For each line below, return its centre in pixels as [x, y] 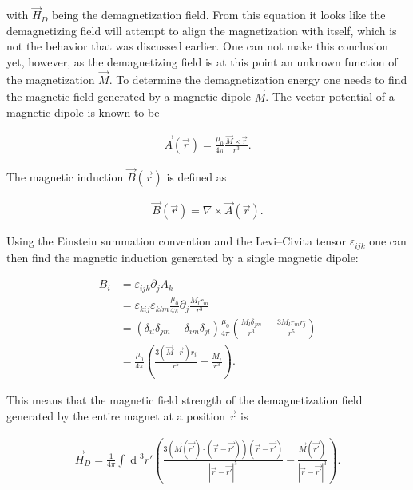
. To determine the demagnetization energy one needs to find [258, 79]
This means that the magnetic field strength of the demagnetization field [185, 400]
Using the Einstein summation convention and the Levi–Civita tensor [177, 241]
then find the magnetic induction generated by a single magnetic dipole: [183, 257]
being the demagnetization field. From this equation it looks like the [219, 15]
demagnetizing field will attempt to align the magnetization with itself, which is [202, 30]
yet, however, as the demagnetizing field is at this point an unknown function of [202, 62]
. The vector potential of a [330, 96]
